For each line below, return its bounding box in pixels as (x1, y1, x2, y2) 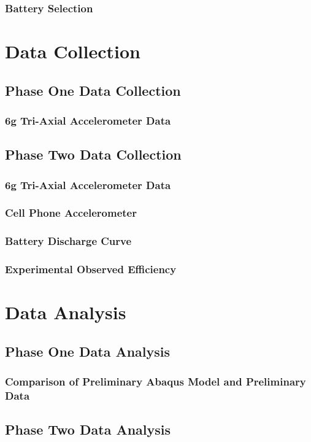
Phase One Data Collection (5, 80, 181, 99)
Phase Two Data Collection (5, 145, 182, 164)
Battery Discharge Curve (5, 233, 132, 249)
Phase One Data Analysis (5, 341, 171, 360)
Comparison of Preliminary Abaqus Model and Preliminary (5, 374, 306, 389)
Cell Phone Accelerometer (5, 205, 137, 220)
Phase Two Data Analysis (5, 420, 171, 439)
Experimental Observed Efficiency (5, 262, 177, 277)
